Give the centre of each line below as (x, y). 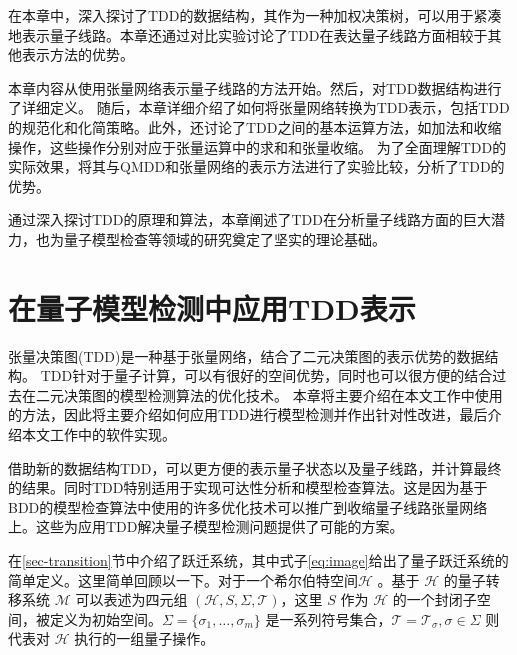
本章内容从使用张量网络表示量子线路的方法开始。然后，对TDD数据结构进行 (255, 87)
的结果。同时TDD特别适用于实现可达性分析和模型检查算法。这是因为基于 (248, 487)
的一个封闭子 (434, 599)
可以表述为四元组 (131, 599)
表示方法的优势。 (77, 54)
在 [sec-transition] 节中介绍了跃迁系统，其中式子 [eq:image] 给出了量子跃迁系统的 (258, 560)
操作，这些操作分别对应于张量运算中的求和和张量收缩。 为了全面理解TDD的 (257, 146)
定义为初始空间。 (105, 618)
